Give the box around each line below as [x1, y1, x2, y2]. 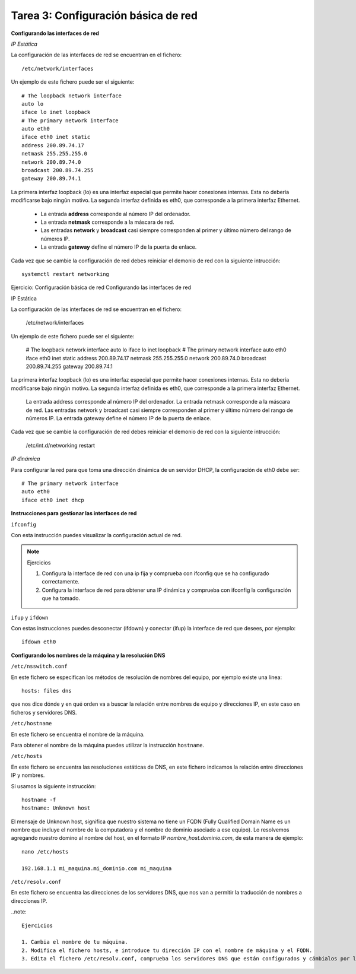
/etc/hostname [11, 720, 52, 727]
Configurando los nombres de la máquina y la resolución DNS [11, 652, 166, 659]
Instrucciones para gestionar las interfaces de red [11, 510, 137, 517]
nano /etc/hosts [21, 848, 69, 855]
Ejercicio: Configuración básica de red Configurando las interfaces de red [11, 284, 191, 291]
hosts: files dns [21, 687, 72, 694]
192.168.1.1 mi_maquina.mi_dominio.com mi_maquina [21, 865, 172, 872]
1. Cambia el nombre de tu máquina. [21, 938, 128, 946]
